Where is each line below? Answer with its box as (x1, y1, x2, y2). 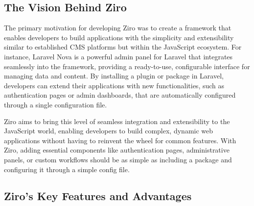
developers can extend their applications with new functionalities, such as (4, 80, 225, 90)
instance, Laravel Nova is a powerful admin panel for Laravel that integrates (4, 51, 233, 61)
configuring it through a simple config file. (4, 164, 130, 174)
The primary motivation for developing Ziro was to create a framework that (4, 23, 231, 33)
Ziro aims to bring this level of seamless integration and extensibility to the (4, 116, 230, 126)
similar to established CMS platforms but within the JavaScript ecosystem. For (4, 42, 242, 52)
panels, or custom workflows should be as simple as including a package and (4, 154, 232, 164)
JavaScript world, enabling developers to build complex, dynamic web (4, 126, 213, 136)
